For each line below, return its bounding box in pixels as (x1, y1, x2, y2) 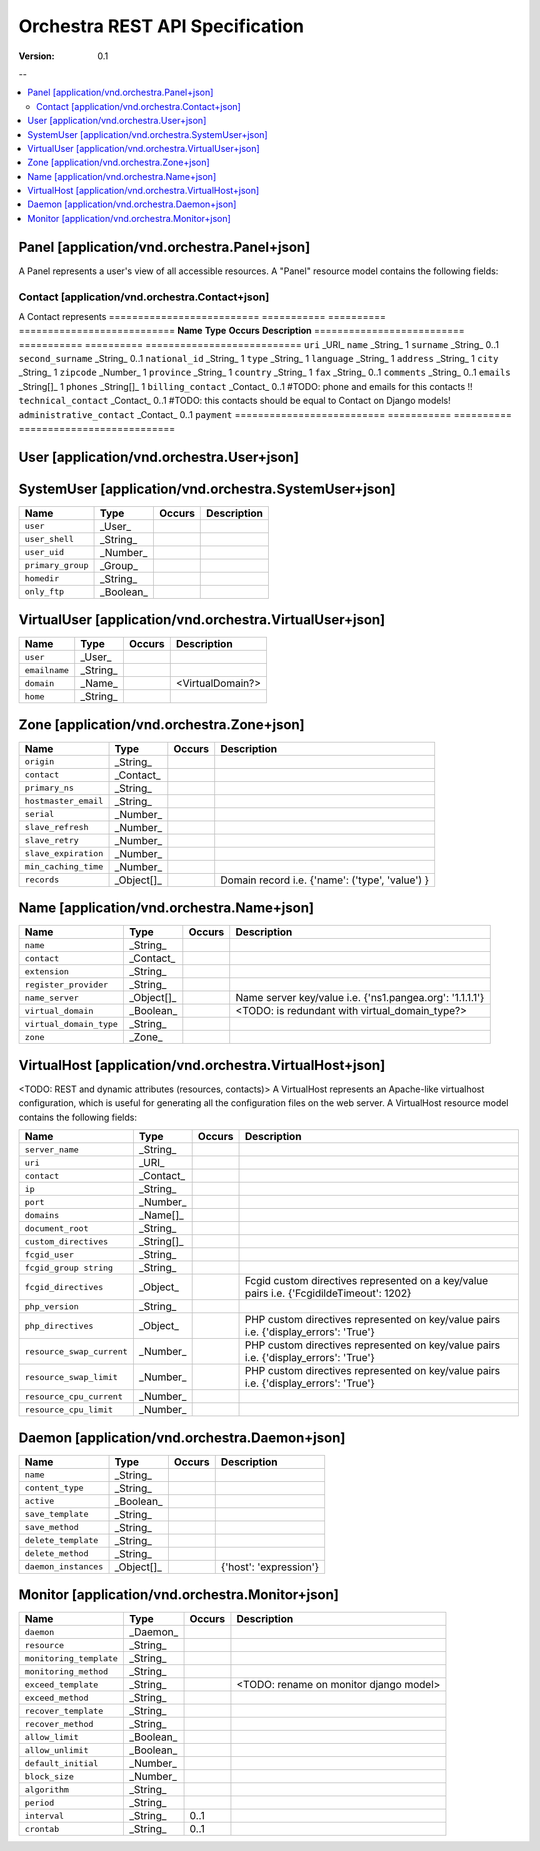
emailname (24, 665, 70, 675)
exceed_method (24, 1692, 89, 1703)
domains (24, 1210, 60, 1220)
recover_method (24, 1718, 94, 1729)
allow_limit (24, 1731, 79, 1742)
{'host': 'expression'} (220, 1560, 320, 1574)
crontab (24, 1823, 60, 1834)
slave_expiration (24, 848, 104, 859)
